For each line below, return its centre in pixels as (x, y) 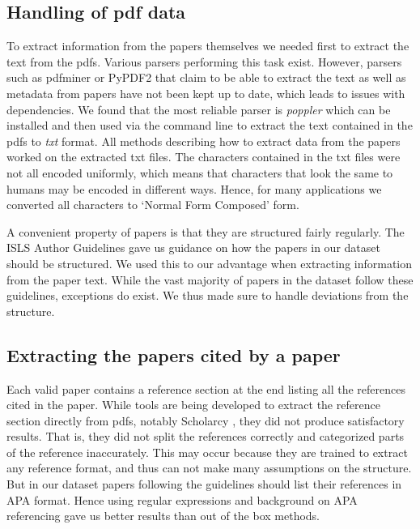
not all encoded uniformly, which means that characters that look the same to (200, 172)
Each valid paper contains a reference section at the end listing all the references (206, 388)
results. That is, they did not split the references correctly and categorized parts (206, 436)
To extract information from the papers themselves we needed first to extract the (208, 46)
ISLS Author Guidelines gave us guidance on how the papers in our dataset (193, 247)
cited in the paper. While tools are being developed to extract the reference (193, 405)
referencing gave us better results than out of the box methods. (163, 516)
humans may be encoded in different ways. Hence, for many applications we (194, 188)
